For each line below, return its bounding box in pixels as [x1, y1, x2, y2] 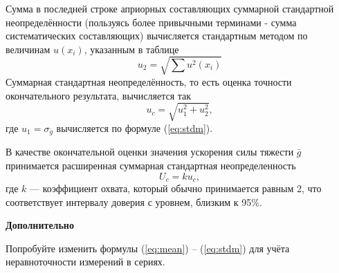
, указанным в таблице [84, 41, 179, 56]
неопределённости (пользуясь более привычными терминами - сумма [6, 15, 297, 29]
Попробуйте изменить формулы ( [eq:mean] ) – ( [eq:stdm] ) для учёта [6, 241, 290, 255]
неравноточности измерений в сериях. [6, 254, 165, 269]
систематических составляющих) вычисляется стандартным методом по [6, 28, 308, 43]
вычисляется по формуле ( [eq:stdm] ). [56, 120, 213, 135]
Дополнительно [6, 218, 74, 232]
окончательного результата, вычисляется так [6, 88, 192, 102]
